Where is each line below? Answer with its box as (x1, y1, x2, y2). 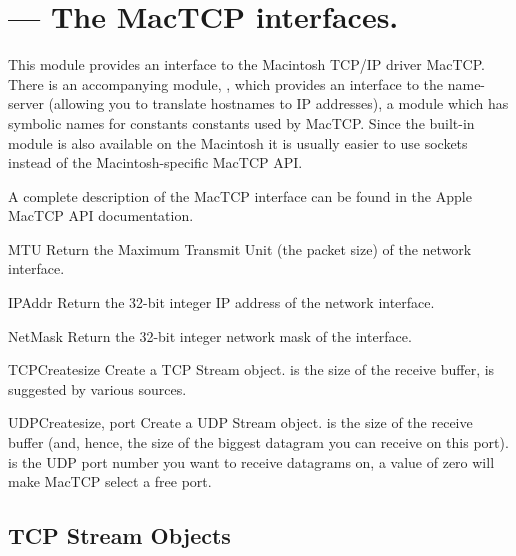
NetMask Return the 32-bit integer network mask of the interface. (8, 325, 412, 346)
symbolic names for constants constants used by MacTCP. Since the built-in (8, 112, 475, 133)
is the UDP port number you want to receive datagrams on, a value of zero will (8, 451, 495, 472)
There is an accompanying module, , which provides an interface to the (8, 73, 444, 94)
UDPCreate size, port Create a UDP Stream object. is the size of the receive (8, 412, 473, 433)
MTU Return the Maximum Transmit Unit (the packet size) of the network (8, 238, 472, 259)
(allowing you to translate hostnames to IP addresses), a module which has (48, 93, 509, 114)
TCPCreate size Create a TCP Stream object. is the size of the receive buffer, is (8, 359, 495, 380)
